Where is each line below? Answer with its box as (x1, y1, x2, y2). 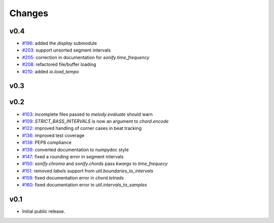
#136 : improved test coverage (22, 132, 85, 139)
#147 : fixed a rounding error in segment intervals (22, 153, 124, 159)
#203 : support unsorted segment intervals (22, 47, 111, 53)
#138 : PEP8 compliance (22, 140, 72, 146)
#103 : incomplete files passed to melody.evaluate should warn (22, 111, 153, 117)
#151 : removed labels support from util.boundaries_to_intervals (22, 167, 154, 174)
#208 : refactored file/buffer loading (22, 61, 96, 68)
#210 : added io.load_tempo (22, 68, 79, 74)
